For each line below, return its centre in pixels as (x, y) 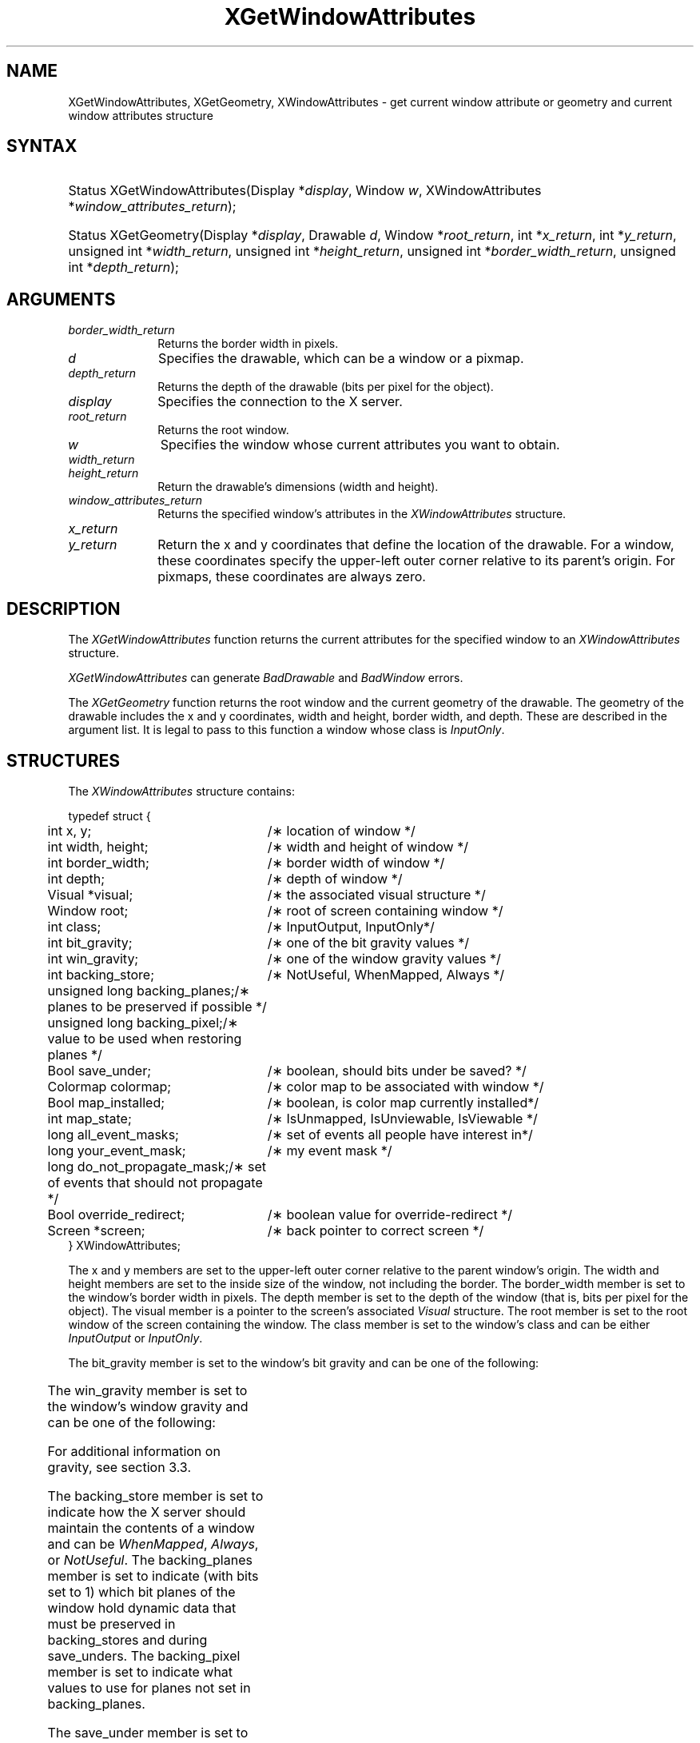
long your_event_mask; (117, 1150)
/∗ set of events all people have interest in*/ (400, 1134)
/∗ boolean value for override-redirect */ (390, 1214)
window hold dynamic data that (142, 1607)
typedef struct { (109, 816)
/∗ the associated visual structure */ (376, 894)
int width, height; (98, 846)
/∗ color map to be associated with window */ (406, 1086)
